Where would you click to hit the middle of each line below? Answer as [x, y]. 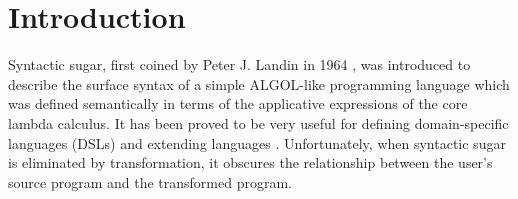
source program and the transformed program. [150, 181]
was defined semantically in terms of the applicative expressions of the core [238, 103]
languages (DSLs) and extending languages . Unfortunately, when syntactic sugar [257, 142]
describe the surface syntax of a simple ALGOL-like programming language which [259, 83]
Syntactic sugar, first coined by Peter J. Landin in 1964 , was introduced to [239, 64]
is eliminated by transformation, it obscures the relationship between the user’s [250, 162]
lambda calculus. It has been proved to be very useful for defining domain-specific [258, 122]
